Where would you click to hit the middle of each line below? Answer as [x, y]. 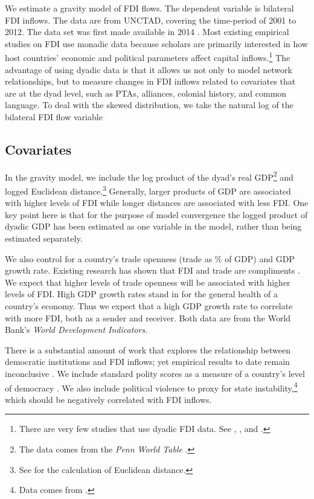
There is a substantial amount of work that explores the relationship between [148, 349]
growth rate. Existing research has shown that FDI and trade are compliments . [152, 270]
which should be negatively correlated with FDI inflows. [108, 399]
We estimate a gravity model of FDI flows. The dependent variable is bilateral [149, 8]
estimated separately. [44, 238]
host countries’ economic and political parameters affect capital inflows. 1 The [148, 57]
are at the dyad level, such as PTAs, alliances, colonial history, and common [146, 93]
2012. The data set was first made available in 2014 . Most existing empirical [147, 32]
